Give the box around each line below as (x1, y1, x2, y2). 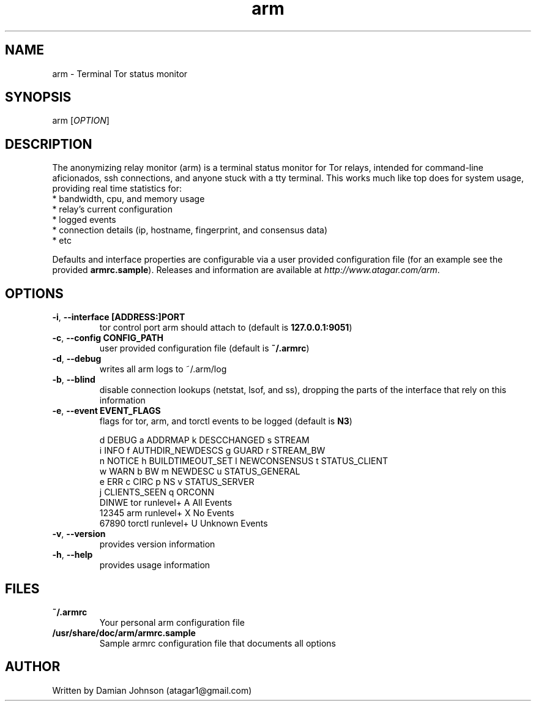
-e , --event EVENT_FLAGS (52, 405, 161, 416)
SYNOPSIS (5, 89, 72, 105)
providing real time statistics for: (52, 183, 182, 194)
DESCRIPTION (5, 136, 92, 152)
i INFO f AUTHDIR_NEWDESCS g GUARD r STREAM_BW (99, 445, 326, 456)
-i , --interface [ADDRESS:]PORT (52, 312, 185, 323)
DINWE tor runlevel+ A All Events (99, 497, 233, 508)
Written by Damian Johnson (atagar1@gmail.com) (52, 685, 252, 696)
